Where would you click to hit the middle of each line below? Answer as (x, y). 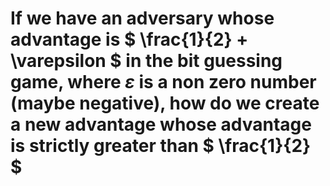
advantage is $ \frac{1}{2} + (129, 39)
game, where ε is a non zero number (163, 82)
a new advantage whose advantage (161, 124)
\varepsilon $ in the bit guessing (146, 61)
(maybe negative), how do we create (165, 103)
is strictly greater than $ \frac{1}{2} (161, 146)
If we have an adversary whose (142, 18)
